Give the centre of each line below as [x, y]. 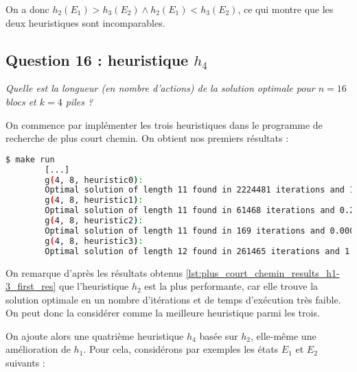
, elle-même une [284, 335]
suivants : [25, 363]
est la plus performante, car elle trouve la [231, 286]
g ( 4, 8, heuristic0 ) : [94, 180]
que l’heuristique [94, 286]
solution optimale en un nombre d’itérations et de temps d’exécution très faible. [173, 299]
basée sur [219, 335]
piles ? [79, 101]
